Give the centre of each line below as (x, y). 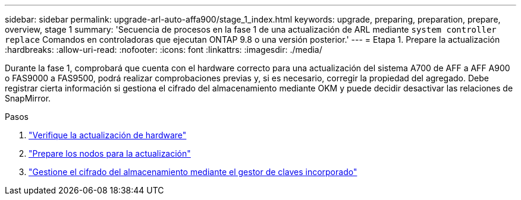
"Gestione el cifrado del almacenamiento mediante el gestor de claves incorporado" (193, 172)
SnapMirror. (28, 98)
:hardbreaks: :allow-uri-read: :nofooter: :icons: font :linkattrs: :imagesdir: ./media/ (164, 50)
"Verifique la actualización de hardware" (108, 135)
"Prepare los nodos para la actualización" (110, 153)
